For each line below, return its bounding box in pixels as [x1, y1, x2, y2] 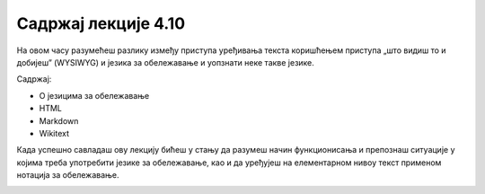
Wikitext [39, 128, 70, 138]
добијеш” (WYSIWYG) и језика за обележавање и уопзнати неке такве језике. [16, 57, 314, 67]
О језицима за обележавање [39, 90, 150, 101]
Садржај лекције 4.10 [16, 13, 186, 33]
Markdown [39, 115, 79, 126]
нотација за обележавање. [16, 170, 120, 181]
